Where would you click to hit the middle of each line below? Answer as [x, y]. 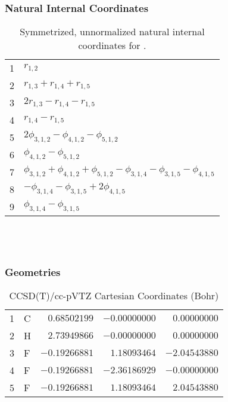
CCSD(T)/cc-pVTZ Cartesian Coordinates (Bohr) [114, 296]
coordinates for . [112, 45]
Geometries [33, 271]
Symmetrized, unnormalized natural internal [112, 32]
